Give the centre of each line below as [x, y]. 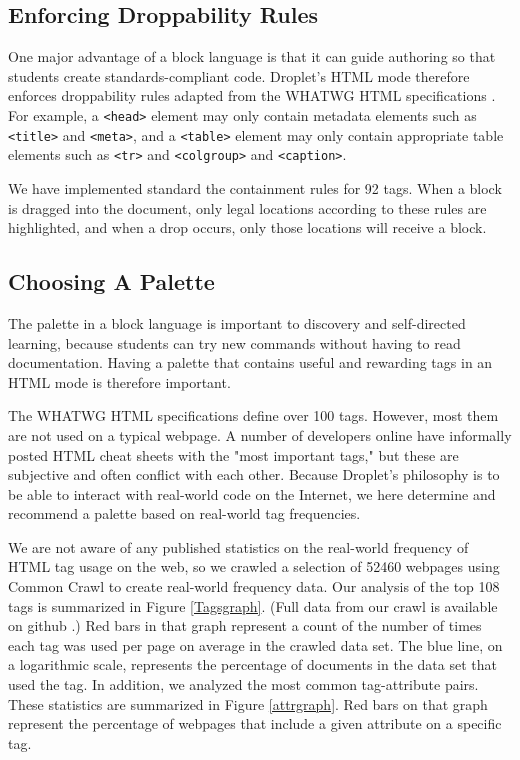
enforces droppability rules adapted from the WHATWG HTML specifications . [252, 95]
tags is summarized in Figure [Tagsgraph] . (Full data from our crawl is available [253, 605]
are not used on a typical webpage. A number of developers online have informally [260, 434]
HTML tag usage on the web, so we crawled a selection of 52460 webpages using [254, 566]
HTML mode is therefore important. [119, 381]
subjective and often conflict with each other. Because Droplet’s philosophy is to [254, 474]
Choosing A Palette [111, 281]
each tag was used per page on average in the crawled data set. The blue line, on [255, 644]
